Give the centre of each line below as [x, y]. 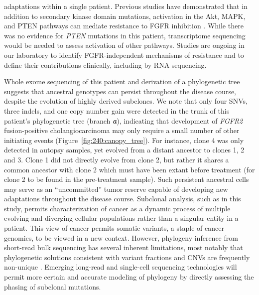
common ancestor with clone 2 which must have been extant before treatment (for [129, 169]
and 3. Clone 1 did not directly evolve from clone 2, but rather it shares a [117, 159]
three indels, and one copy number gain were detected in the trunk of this [117, 110]
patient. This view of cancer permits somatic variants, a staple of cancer [114, 228]
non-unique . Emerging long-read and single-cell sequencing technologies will [121, 267]
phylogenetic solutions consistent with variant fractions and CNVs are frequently [127, 257]
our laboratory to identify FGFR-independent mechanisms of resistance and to [124, 55]
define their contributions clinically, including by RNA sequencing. [105, 65]
